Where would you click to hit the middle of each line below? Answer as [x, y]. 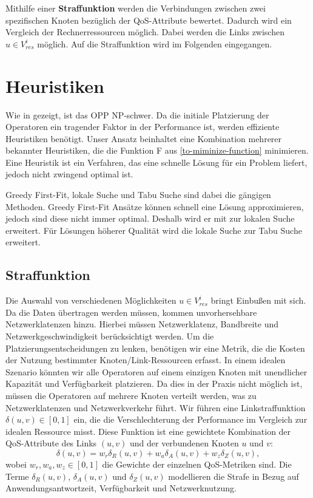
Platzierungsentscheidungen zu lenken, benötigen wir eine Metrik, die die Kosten [155, 348]
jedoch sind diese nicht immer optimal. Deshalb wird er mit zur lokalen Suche [150, 218]
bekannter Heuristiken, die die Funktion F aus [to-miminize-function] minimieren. [157, 150]
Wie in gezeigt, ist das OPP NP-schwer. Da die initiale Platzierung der [137, 114]
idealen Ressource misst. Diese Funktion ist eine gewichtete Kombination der [148, 431]
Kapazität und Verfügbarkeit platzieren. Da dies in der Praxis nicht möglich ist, [154, 384]
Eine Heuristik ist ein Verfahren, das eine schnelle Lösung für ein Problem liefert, [156, 162]
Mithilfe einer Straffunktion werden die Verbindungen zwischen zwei [136, 8]
